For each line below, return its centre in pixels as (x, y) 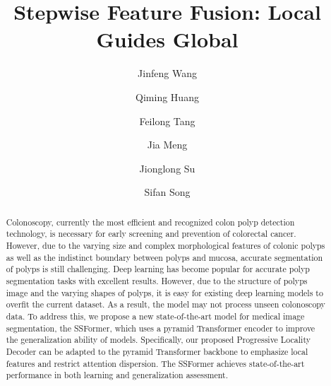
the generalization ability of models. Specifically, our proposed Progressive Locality (158, 340)
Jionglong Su (167, 168)
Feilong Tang (167, 121)
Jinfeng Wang (167, 73)
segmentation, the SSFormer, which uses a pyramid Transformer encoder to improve (161, 328)
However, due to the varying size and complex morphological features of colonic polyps (165, 245)
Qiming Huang (167, 96)
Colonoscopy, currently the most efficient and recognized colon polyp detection (150, 222)
